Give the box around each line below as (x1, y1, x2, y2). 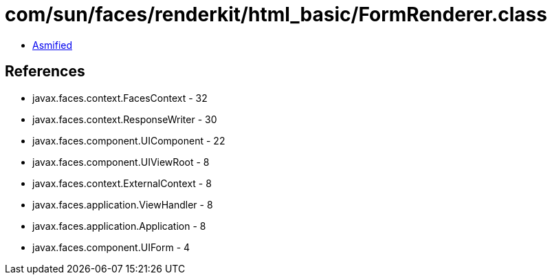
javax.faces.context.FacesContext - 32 (32, 91, 208, 104)
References (5, 63, 85, 80)
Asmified (32, 39, 73, 51)
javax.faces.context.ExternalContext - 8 (32, 177, 212, 189)
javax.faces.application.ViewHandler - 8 (32, 198, 213, 211)
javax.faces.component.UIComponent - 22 (32, 134, 225, 147)
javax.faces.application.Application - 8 (32, 219, 206, 232)
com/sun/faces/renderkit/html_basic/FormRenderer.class (5, 3, 547, 26)
